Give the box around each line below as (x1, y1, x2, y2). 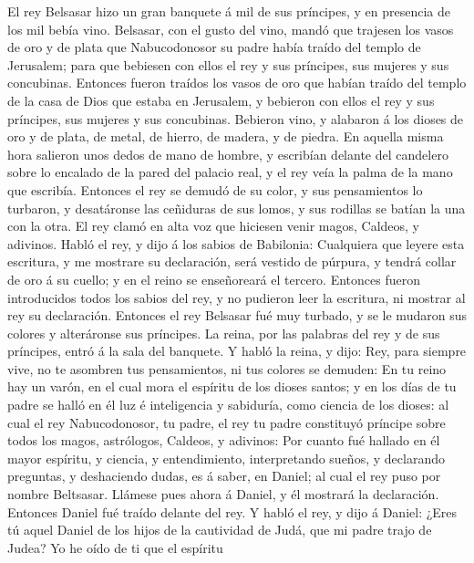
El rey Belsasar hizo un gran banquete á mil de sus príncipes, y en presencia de (7, 2, 450, 20)
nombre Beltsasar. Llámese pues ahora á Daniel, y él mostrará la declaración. (7, 485, 439, 504)
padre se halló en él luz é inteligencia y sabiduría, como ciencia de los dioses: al (7, 395, 449, 414)
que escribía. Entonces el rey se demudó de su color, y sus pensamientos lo (7, 180, 423, 199)
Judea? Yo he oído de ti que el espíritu (7, 537, 223, 557)
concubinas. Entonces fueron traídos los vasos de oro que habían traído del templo (7, 73, 467, 92)
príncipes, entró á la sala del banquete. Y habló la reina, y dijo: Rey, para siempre (7, 341, 467, 360)
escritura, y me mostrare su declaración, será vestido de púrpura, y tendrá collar (7, 252, 457, 271)
